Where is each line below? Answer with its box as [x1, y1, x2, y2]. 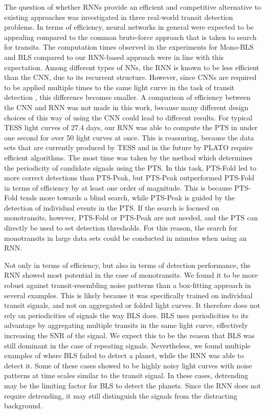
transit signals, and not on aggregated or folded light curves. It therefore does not [4, 300, 260, 310]
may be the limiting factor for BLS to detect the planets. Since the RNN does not [4, 380, 261, 390]
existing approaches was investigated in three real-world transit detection [4, 11, 233, 22]
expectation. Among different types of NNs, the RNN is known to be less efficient [4, 61, 259, 72]
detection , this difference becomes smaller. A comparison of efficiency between [4, 92, 251, 102]
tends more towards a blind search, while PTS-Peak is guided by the [20, 192, 235, 203]
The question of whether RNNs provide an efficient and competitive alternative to [4, 2, 261, 12]
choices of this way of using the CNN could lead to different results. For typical [4, 112, 253, 122]
